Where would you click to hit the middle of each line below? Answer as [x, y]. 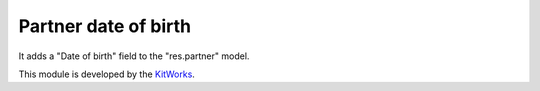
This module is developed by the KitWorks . [106, 74]
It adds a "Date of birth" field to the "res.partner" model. [134, 56]
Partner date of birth [105, 26]
